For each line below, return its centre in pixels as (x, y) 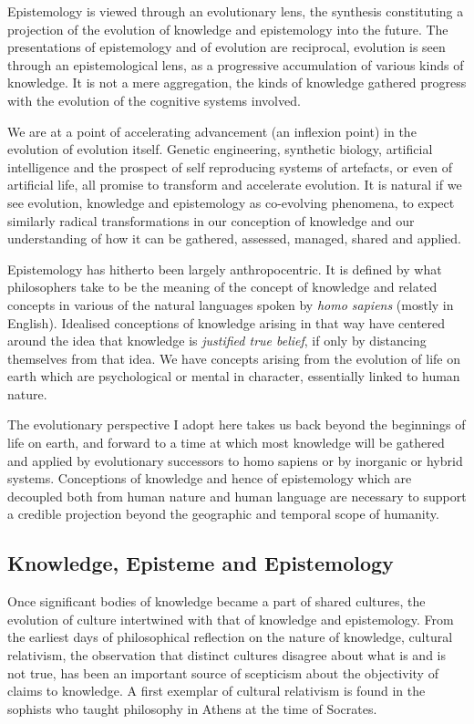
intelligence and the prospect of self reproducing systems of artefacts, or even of (230, 166)
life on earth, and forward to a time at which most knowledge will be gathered (226, 443)
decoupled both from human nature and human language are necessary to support (237, 496)
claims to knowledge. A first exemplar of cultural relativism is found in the (216, 691)
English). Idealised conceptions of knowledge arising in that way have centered (227, 322)
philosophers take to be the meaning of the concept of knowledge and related (222, 287)
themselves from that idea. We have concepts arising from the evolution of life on (234, 358)
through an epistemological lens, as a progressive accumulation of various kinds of (236, 64)
